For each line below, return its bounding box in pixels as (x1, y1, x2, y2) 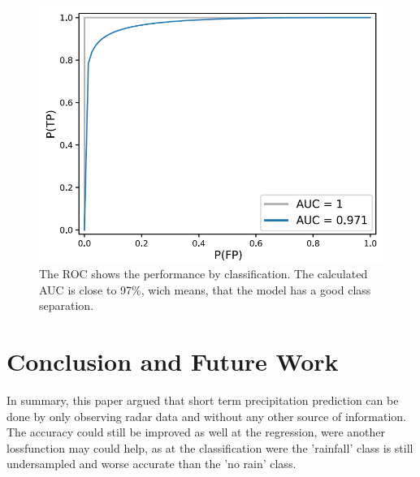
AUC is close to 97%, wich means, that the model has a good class (39, 281, 371, 298)
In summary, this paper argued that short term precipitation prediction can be (6, 391, 399, 408)
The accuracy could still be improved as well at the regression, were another (6, 423, 385, 440)
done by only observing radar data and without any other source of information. (6, 407, 407, 424)
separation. (39, 297, 94, 314)
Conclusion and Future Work (6, 344, 339, 377)
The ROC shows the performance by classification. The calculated (39, 265, 368, 281)
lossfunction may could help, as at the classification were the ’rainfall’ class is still (6, 439, 414, 456)
